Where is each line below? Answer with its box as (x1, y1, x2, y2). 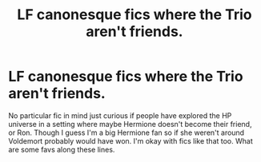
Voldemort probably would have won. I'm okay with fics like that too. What (8, 136, 254, 145)
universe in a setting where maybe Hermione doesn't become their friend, (8, 119, 252, 128)
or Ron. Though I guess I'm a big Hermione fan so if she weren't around (8, 128, 245, 137)
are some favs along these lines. (8, 144, 115, 154)
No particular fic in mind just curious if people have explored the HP (8, 110, 232, 121)
